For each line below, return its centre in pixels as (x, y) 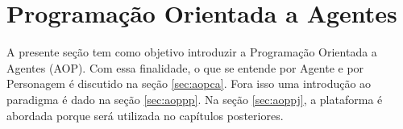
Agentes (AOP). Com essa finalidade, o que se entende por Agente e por (185, 67)
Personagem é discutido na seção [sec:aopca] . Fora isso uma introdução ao (189, 83)
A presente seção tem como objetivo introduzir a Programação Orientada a (192, 52)
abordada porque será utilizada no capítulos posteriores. (145, 115)
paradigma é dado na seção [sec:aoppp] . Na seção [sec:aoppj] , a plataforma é (195, 99)
